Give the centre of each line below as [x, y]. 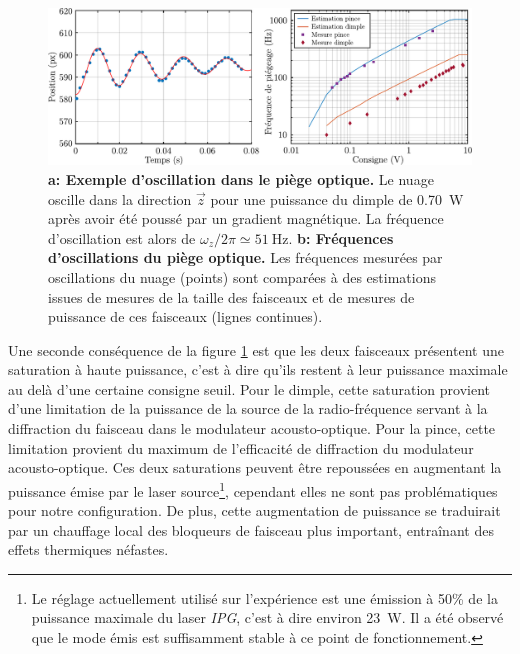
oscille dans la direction [120, 198]
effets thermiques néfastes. [88, 549]
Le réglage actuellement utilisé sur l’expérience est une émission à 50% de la [264, 597]
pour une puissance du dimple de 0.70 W [337, 198]
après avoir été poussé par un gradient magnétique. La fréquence [246, 218]
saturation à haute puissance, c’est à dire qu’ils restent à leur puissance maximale [258, 369]
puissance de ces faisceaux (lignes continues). [185, 316]
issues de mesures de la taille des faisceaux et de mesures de [231, 296]
